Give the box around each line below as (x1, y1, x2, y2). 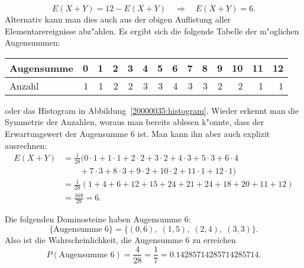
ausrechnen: (5, 139, 47, 151)
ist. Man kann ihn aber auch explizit (137, 127, 270, 139)
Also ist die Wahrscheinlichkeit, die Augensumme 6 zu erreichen (5, 233, 236, 245)
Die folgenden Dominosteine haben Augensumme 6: (5, 213, 191, 225)
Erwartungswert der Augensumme (5, 127, 128, 139)
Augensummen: (5, 36, 60, 49)
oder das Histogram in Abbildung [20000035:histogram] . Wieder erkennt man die (5, 104, 299, 116)
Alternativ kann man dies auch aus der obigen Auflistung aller (5, 13, 231, 25)
